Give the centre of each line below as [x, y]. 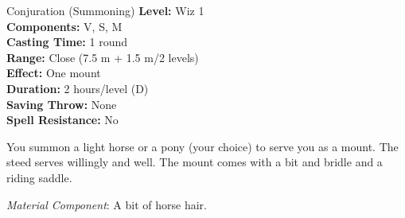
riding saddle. [39, 177]
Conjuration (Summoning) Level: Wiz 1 [105, 10]
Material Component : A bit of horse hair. [107, 204]
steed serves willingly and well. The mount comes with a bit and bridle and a [195, 162]
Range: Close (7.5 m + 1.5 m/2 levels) [103, 57]
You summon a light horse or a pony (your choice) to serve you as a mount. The [202, 146]
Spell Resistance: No [62, 120]
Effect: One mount [54, 73]
